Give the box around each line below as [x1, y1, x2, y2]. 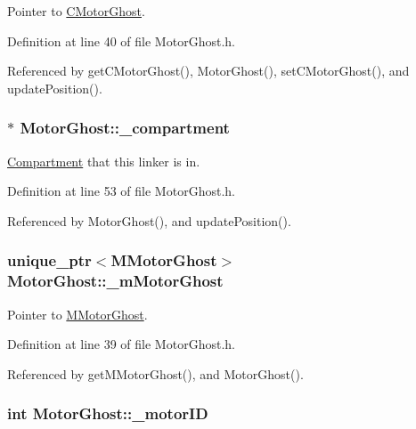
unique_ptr [7, 249, 92, 271]
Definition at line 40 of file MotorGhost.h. [7, 31, 235, 50]
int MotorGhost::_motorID [7, 402, 208, 425]
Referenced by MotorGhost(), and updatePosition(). [7, 211, 291, 230]
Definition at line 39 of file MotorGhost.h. [7, 335, 235, 353]
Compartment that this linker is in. [7, 151, 200, 170]
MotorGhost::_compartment [20, 117, 230, 139]
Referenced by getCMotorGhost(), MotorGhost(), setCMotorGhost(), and [7, 61, 410, 80]
